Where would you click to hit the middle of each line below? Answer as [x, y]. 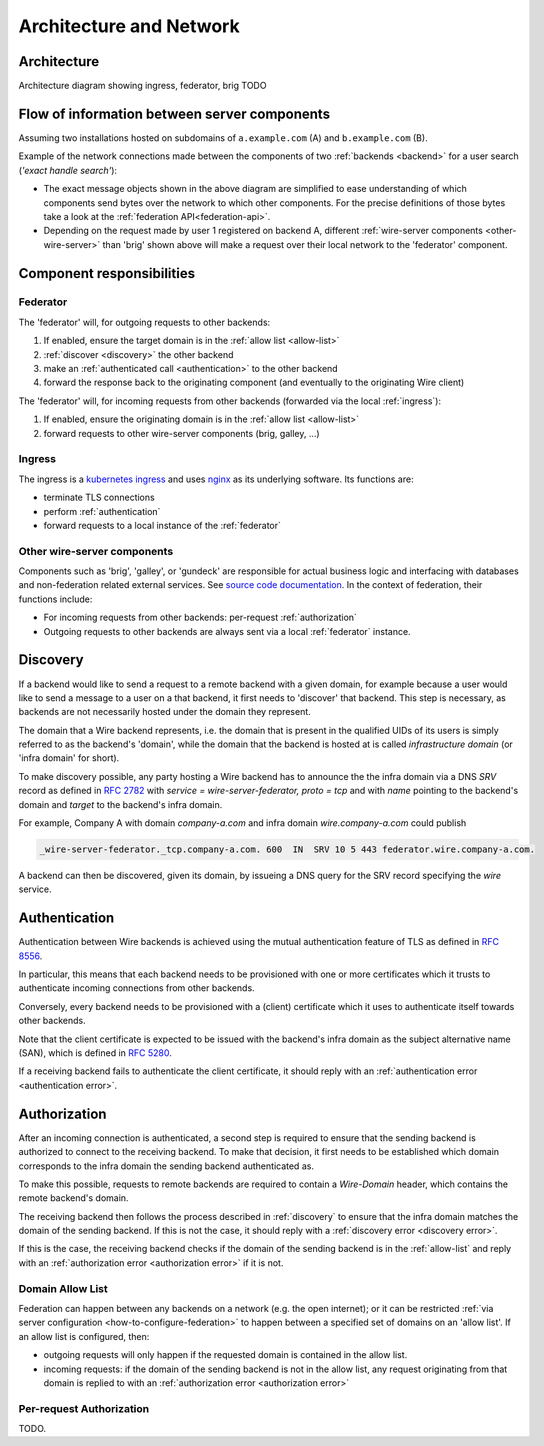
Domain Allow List [63, 1288]
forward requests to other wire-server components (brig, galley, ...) [181, 433]
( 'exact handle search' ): [68, 170]
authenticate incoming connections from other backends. [136, 988]
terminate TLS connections [99, 497]
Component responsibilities [106, 273]
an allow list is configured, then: [84, 1336]
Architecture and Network [129, 26]
